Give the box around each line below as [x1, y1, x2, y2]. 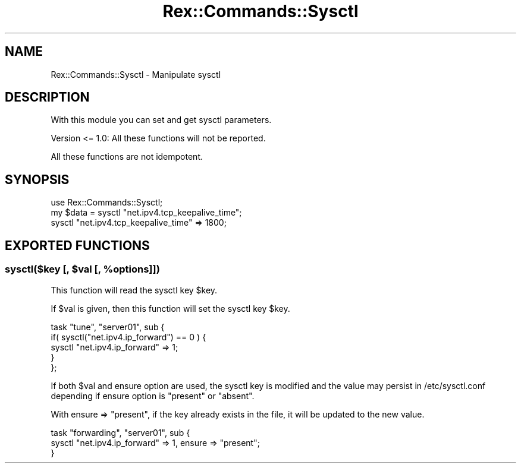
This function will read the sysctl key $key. [51, 284, 218, 295]
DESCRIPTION [5, 90, 90, 105]
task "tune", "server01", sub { [51, 321, 165, 332]
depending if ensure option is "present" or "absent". [51, 390, 255, 401]
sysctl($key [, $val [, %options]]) [5, 263, 160, 276]
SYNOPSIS [5, 172, 70, 187]
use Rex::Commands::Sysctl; [51, 197, 163, 208]
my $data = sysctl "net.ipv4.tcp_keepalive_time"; [51, 207, 242, 218]
